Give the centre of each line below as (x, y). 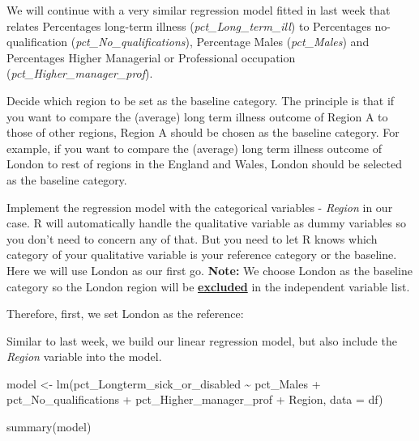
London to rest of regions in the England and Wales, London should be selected (204, 164)
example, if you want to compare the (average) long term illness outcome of (194, 148)
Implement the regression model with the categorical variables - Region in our (200, 207)
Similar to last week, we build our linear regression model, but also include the (202, 340)
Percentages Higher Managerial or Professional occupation (151, 57)
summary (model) (49, 427)
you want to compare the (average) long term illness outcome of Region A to (197, 116)
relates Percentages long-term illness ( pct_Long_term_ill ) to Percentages (189, 25)
